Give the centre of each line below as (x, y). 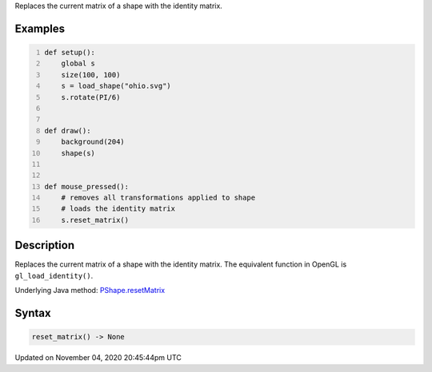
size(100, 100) (91, 75)
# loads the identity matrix (118, 209)
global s (78, 63)
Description (45, 245)
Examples (40, 28)
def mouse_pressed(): (87, 186)
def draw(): (68, 131)
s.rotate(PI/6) (91, 97)
